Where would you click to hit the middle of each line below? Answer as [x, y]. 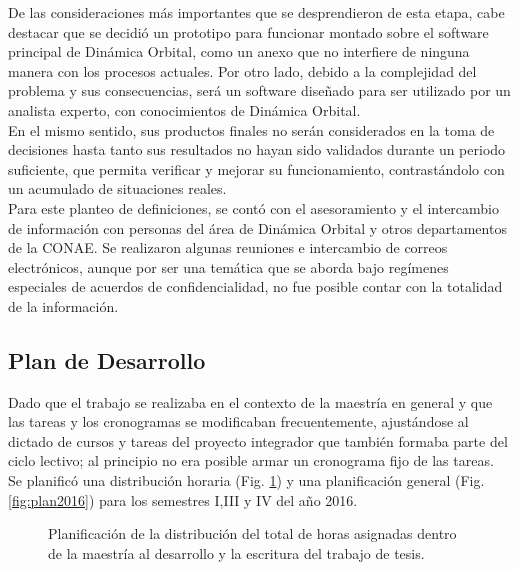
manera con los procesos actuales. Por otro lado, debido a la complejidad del [242, 70]
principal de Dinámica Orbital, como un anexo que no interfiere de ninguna [239, 51]
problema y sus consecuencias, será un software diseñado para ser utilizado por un [259, 90]
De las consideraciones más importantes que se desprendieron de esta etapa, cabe [256, 12]
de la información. [63, 305]
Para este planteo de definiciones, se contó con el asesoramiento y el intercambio [254, 207]
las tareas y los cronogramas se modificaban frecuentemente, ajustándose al [238, 421]
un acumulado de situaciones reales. [117, 188]
